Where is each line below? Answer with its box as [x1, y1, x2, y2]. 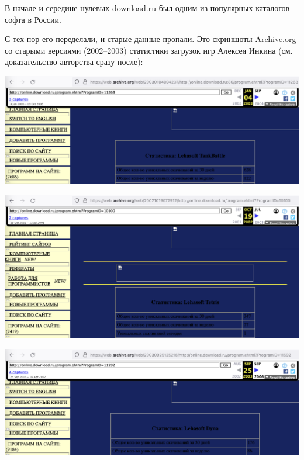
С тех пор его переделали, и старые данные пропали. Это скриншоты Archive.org [5, 33, 296, 45]
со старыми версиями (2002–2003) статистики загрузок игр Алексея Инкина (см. [5, 44, 293, 56]
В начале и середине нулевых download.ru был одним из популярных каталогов [5, 2, 290, 13]
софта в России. [5, 13, 61, 25]
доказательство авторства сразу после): [5, 56, 143, 68]
